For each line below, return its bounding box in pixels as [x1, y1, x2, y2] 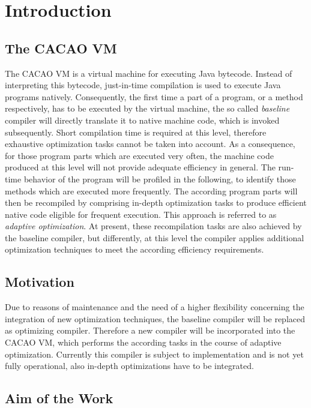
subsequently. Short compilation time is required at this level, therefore [5, 125, 267, 138]
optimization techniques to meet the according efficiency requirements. [5, 243, 264, 256]
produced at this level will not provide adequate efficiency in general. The [5, 161, 276, 173]
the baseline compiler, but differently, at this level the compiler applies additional [5, 231, 304, 244]
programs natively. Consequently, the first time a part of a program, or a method [5, 90, 303, 103]
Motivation [5, 272, 74, 291]
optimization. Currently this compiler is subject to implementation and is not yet [5, 347, 304, 360]
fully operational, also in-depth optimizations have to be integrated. [5, 359, 254, 372]
